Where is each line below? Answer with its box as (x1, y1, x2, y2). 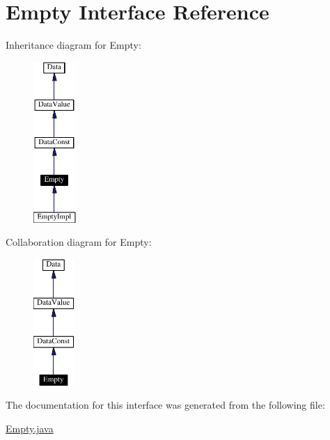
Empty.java (6, 421, 54, 435)
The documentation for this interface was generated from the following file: (6, 398, 325, 412)
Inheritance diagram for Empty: (6, 38, 141, 52)
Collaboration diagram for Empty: (6, 235, 152, 249)
